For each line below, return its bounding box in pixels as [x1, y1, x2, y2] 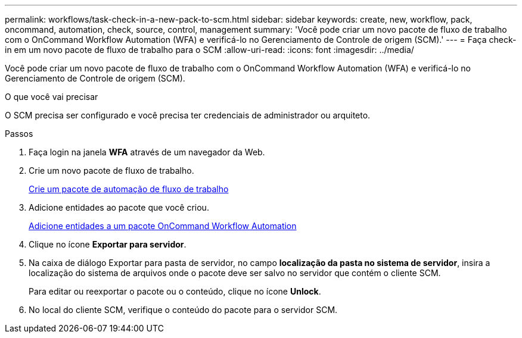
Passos [5, 129, 33, 139]
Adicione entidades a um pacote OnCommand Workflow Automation [29, 221, 297, 231]
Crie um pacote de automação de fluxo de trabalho [29, 184, 229, 194]
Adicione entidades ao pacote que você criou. [29, 202, 209, 212]
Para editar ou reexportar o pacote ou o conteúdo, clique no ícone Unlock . [29, 286, 321, 296]
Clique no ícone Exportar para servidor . [29, 239, 187, 249]
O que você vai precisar [5, 92, 98, 102]
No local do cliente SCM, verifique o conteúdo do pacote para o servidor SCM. [29, 305, 338, 315]
